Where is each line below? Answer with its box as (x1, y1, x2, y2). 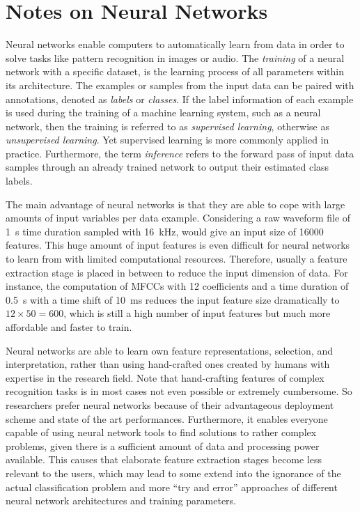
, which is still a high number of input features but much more (63, 306, 331, 320)
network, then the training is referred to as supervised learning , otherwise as (6, 118, 329, 133)
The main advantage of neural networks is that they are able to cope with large (6, 196, 345, 211)
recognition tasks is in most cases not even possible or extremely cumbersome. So (6, 384, 352, 398)
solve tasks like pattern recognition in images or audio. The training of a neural (6, 50, 345, 65)
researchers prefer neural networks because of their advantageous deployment (6, 397, 334, 412)
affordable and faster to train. (6, 320, 132, 334)
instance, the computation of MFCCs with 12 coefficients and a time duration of (6, 279, 349, 293)
